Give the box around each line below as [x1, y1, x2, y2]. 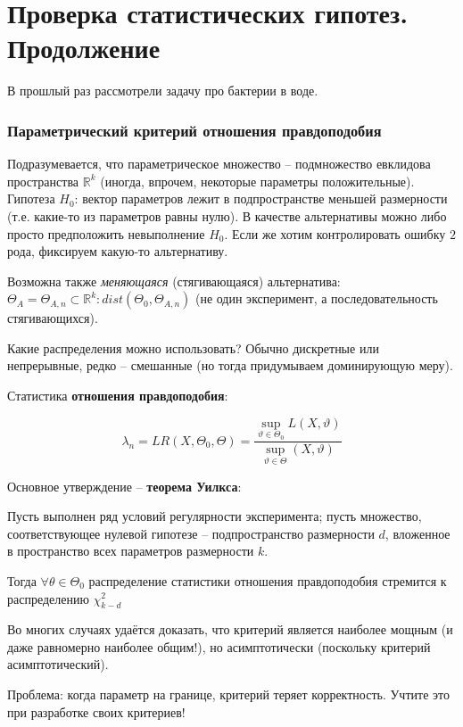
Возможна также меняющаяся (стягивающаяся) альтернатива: [7, 271, 341, 290]
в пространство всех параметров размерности [7, 541, 254, 560]
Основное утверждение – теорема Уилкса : [7, 476, 242, 495]
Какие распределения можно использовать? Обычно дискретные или [7, 338, 379, 357]
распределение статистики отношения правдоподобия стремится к [88, 571, 447, 590]
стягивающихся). [7, 309, 98, 327]
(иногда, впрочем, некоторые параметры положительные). [100, 171, 415, 190]
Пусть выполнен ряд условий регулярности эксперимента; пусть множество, [7, 507, 422, 525]
